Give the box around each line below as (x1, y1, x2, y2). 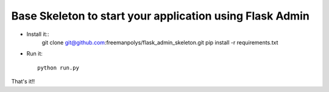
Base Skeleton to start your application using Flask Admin (11, 9, 310, 23)
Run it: (26, 50, 43, 57)
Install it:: (26, 30, 49, 38)
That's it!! (11, 78, 35, 85)
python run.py (37, 64, 79, 71)
